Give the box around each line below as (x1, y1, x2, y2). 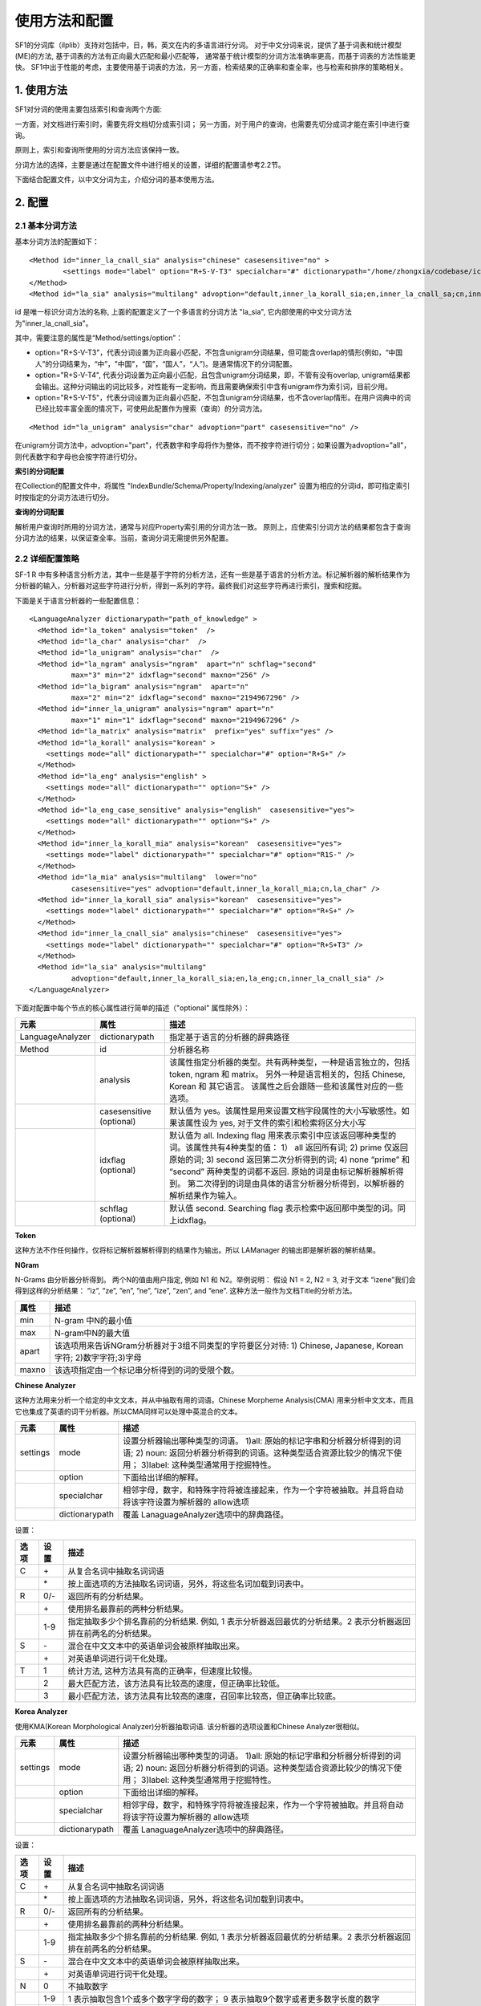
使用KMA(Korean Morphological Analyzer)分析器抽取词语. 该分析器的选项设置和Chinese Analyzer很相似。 (14, 1721, 364, 1731)
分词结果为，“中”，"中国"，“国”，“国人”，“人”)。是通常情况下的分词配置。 (52, 359, 297, 368)
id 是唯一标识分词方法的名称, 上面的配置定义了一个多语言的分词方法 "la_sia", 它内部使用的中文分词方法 (14, 307, 352, 317)
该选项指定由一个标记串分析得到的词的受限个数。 (54, 1364, 240, 1375)
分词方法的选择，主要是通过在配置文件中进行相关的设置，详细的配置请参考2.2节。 (14, 160, 286, 169)
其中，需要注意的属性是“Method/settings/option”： (14, 333, 184, 343)
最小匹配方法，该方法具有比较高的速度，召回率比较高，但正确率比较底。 (67, 1691, 341, 1702)
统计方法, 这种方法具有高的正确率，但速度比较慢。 (67, 1666, 257, 1677)
